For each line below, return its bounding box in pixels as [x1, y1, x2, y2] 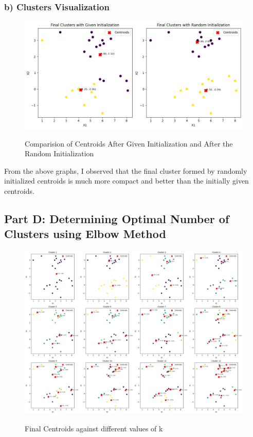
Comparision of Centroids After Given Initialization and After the [25, 138, 233, 149]
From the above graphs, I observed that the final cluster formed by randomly [4, 165, 247, 176]
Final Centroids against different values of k [25, 423, 163, 433]
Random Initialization [25, 148, 94, 159]
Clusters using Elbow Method [4, 226, 166, 242]
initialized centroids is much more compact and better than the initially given [4, 175, 249, 186]
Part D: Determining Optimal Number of [4, 211, 229, 227]
